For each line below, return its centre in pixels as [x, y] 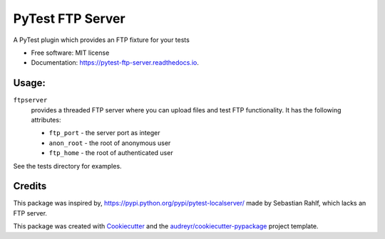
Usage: [30, 83]
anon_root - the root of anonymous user [110, 143]
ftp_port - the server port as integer [104, 133]
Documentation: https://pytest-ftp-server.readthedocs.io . [115, 63]
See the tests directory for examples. [67, 166]
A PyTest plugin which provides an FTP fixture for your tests [102, 40]
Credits [30, 186]
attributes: [46, 120]
